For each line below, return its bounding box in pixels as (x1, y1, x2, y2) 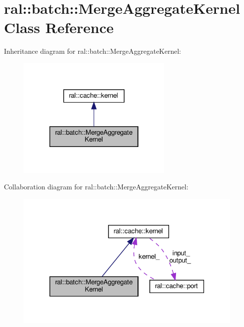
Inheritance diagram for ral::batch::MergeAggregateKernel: (4, 46, 181, 56)
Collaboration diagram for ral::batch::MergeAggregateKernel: (4, 182, 189, 192)
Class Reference (4, 17, 114, 37)
